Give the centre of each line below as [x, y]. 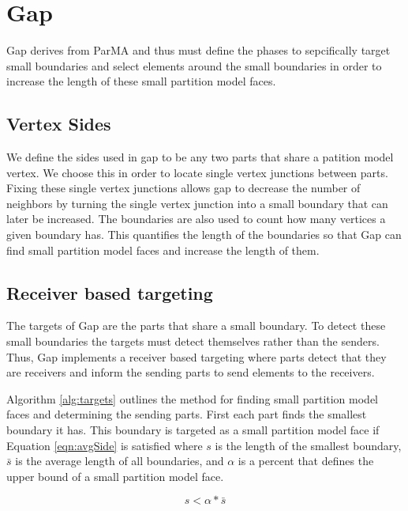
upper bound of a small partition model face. [115, 476]
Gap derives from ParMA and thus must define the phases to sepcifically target [198, 50]
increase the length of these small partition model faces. [141, 81]
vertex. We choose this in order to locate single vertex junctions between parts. [197, 172]
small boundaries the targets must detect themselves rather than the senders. [193, 341]
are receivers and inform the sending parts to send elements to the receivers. [191, 372]
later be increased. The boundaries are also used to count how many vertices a [196, 219]
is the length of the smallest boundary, [308, 445]
